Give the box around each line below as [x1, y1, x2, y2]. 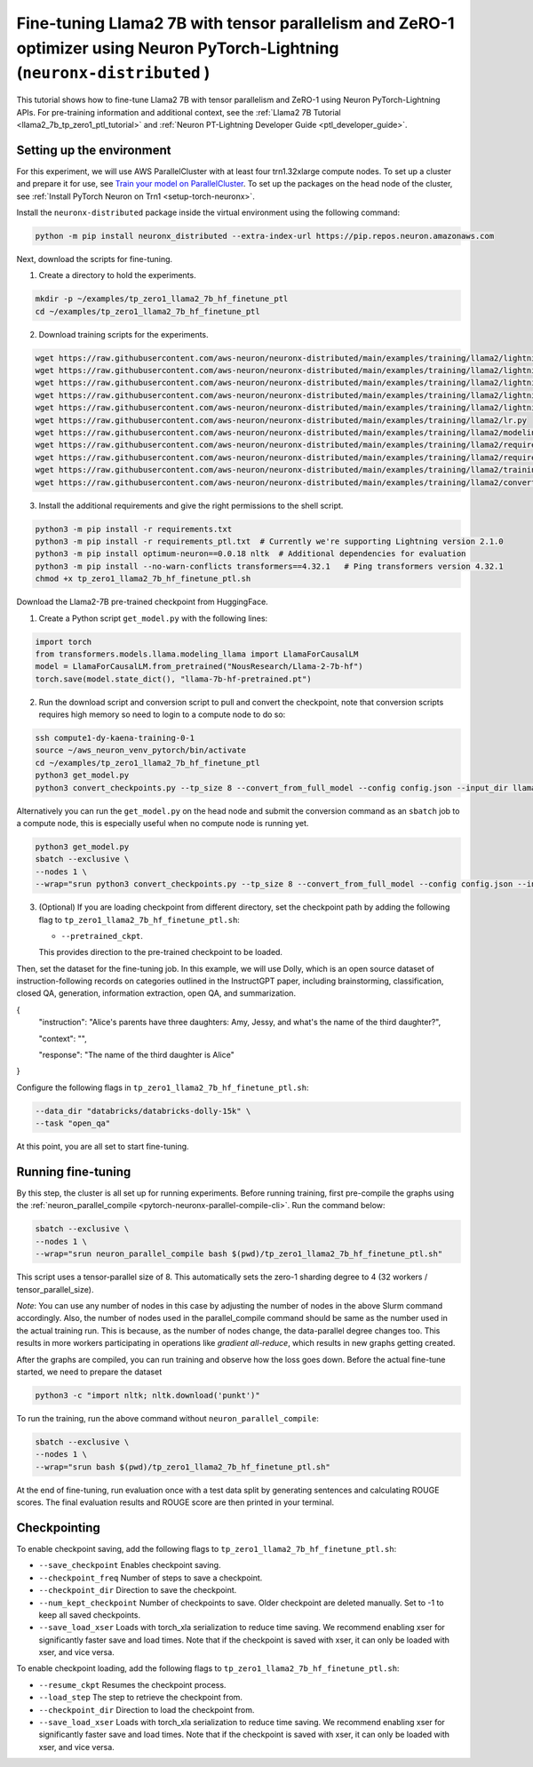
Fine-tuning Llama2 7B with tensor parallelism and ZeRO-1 [16, 13, 455, 33]
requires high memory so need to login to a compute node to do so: [38, 709, 286, 720]
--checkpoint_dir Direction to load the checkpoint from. [38, 1704, 255, 1715]
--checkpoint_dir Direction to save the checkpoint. [38, 1585, 237, 1596]
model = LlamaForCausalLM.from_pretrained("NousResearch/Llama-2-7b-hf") [35, 662, 363, 672]
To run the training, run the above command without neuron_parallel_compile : [16, 1413, 319, 1423]
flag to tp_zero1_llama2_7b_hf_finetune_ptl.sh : [38, 914, 240, 925]
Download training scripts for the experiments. [38, 329, 209, 339]
